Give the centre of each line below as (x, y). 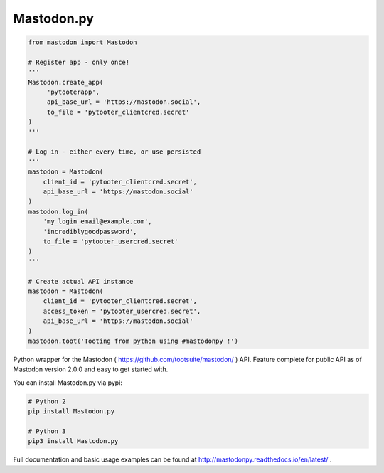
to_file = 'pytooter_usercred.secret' (111, 241)
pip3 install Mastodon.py (73, 441)
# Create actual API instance (81, 281)
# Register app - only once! (79, 62)
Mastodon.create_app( (66, 82)
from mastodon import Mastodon (83, 42)
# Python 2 (47, 401)
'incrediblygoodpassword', (90, 232)
